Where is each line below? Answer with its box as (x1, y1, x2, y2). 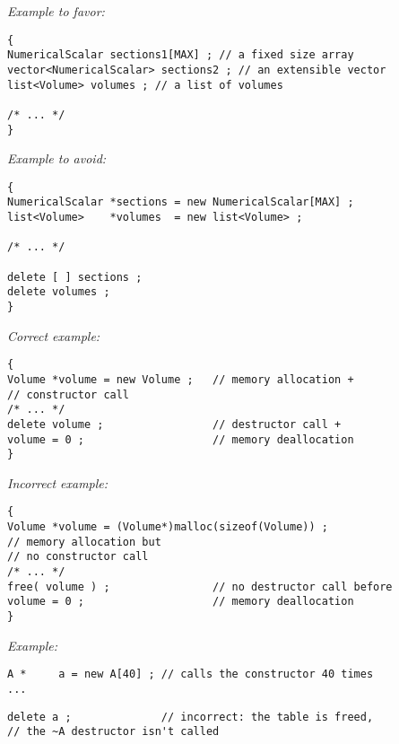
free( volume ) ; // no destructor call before (7, 580, 393, 593)
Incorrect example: (7, 473, 108, 492)
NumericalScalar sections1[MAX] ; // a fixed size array (7, 48, 354, 62)
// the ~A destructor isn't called (7, 725, 220, 739)
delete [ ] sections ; (7, 270, 143, 284)
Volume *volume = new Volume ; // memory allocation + (7, 372, 354, 386)
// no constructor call (7, 550, 149, 564)
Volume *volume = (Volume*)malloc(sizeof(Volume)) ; (7, 521, 328, 534)
